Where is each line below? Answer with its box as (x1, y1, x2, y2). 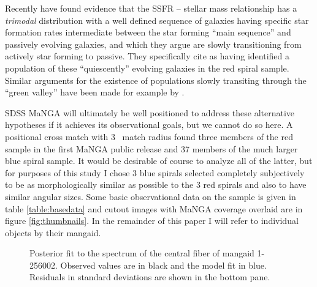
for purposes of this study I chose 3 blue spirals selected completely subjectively (5, 166, 305, 179)
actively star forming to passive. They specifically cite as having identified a (5, 50, 290, 62)
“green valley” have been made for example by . (5, 86, 185, 99)
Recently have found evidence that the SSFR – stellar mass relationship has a (5, 2, 297, 14)
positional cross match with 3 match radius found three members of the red (5, 130, 293, 143)
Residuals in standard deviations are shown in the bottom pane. (29, 270, 270, 283)
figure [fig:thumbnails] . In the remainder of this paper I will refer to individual (5, 214, 299, 227)
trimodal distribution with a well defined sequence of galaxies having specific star (5, 13, 309, 26)
